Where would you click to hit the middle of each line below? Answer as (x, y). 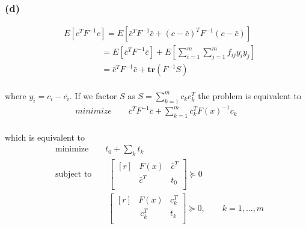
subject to (74, 175)
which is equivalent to (45, 137)
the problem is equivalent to (249, 95)
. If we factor (93, 95)
